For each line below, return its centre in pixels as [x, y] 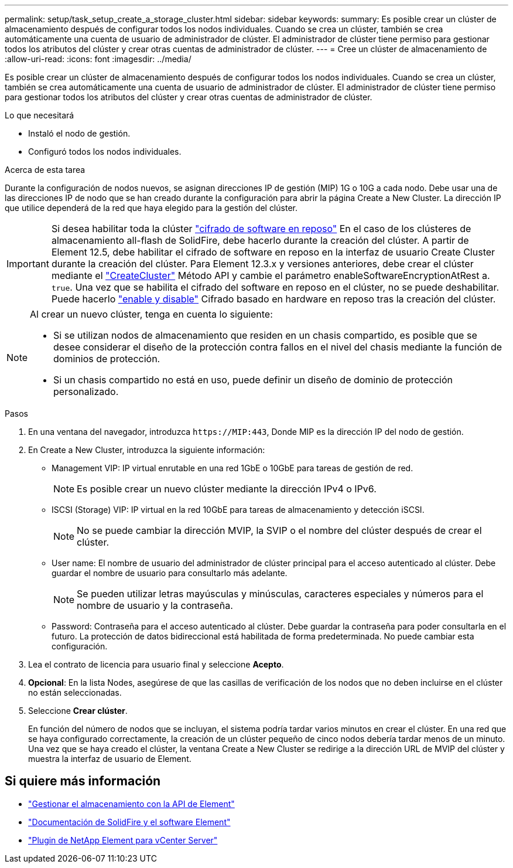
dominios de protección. [107, 359]
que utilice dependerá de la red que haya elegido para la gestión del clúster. [151, 208]
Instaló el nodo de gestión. [79, 133]
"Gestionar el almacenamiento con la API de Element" [131, 804]
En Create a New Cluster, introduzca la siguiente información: [147, 450]
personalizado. [86, 392]
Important [28, 264]
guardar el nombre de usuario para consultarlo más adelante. [170, 573]
